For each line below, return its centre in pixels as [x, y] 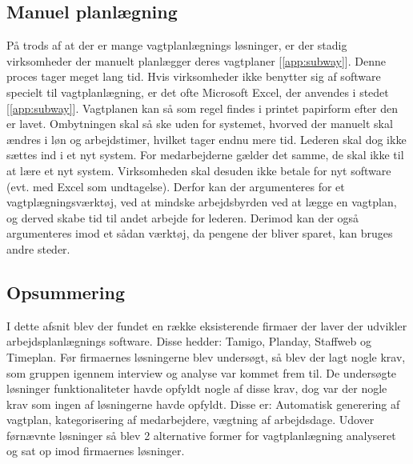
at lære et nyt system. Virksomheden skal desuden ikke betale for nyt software [199, 170]
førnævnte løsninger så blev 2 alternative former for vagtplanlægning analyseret [201, 435]
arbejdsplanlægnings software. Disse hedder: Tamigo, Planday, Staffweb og [189, 341]
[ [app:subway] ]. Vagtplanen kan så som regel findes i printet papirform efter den [202, 108]
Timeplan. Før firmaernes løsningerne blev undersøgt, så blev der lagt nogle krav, [206, 356]
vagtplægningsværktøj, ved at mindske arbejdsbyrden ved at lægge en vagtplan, [202, 202]
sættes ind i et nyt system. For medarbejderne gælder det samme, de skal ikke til [205, 155]
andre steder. [38, 248]
